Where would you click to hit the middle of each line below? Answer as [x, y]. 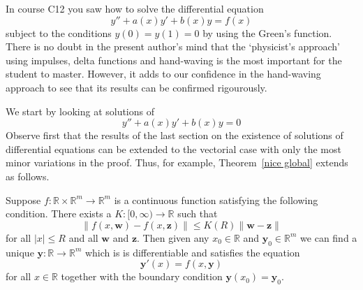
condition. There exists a [59, 213]
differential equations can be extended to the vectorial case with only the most [173, 148]
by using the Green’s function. [267, 32]
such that [198, 213]
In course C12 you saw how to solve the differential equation [135, 8]
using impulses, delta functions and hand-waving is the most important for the [174, 60]
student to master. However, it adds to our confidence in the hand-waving [163, 74]
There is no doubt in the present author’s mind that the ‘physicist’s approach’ [173, 46]
